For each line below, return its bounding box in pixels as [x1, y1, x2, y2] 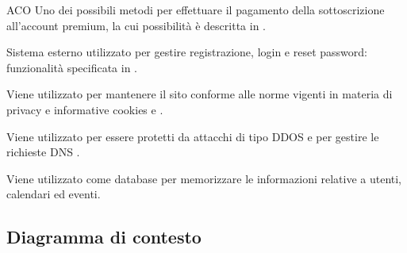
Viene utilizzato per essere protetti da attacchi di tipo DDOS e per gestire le [6, 128, 379, 144]
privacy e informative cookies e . [6, 101, 163, 117]
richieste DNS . [6, 144, 80, 160]
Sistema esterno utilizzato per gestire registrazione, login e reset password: [6, 44, 367, 60]
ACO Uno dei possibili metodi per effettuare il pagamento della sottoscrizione [6, 2, 385, 17]
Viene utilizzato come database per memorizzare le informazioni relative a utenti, [6, 170, 402, 186]
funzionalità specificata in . [6, 59, 137, 75]
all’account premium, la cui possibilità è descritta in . [6, 17, 266, 33]
